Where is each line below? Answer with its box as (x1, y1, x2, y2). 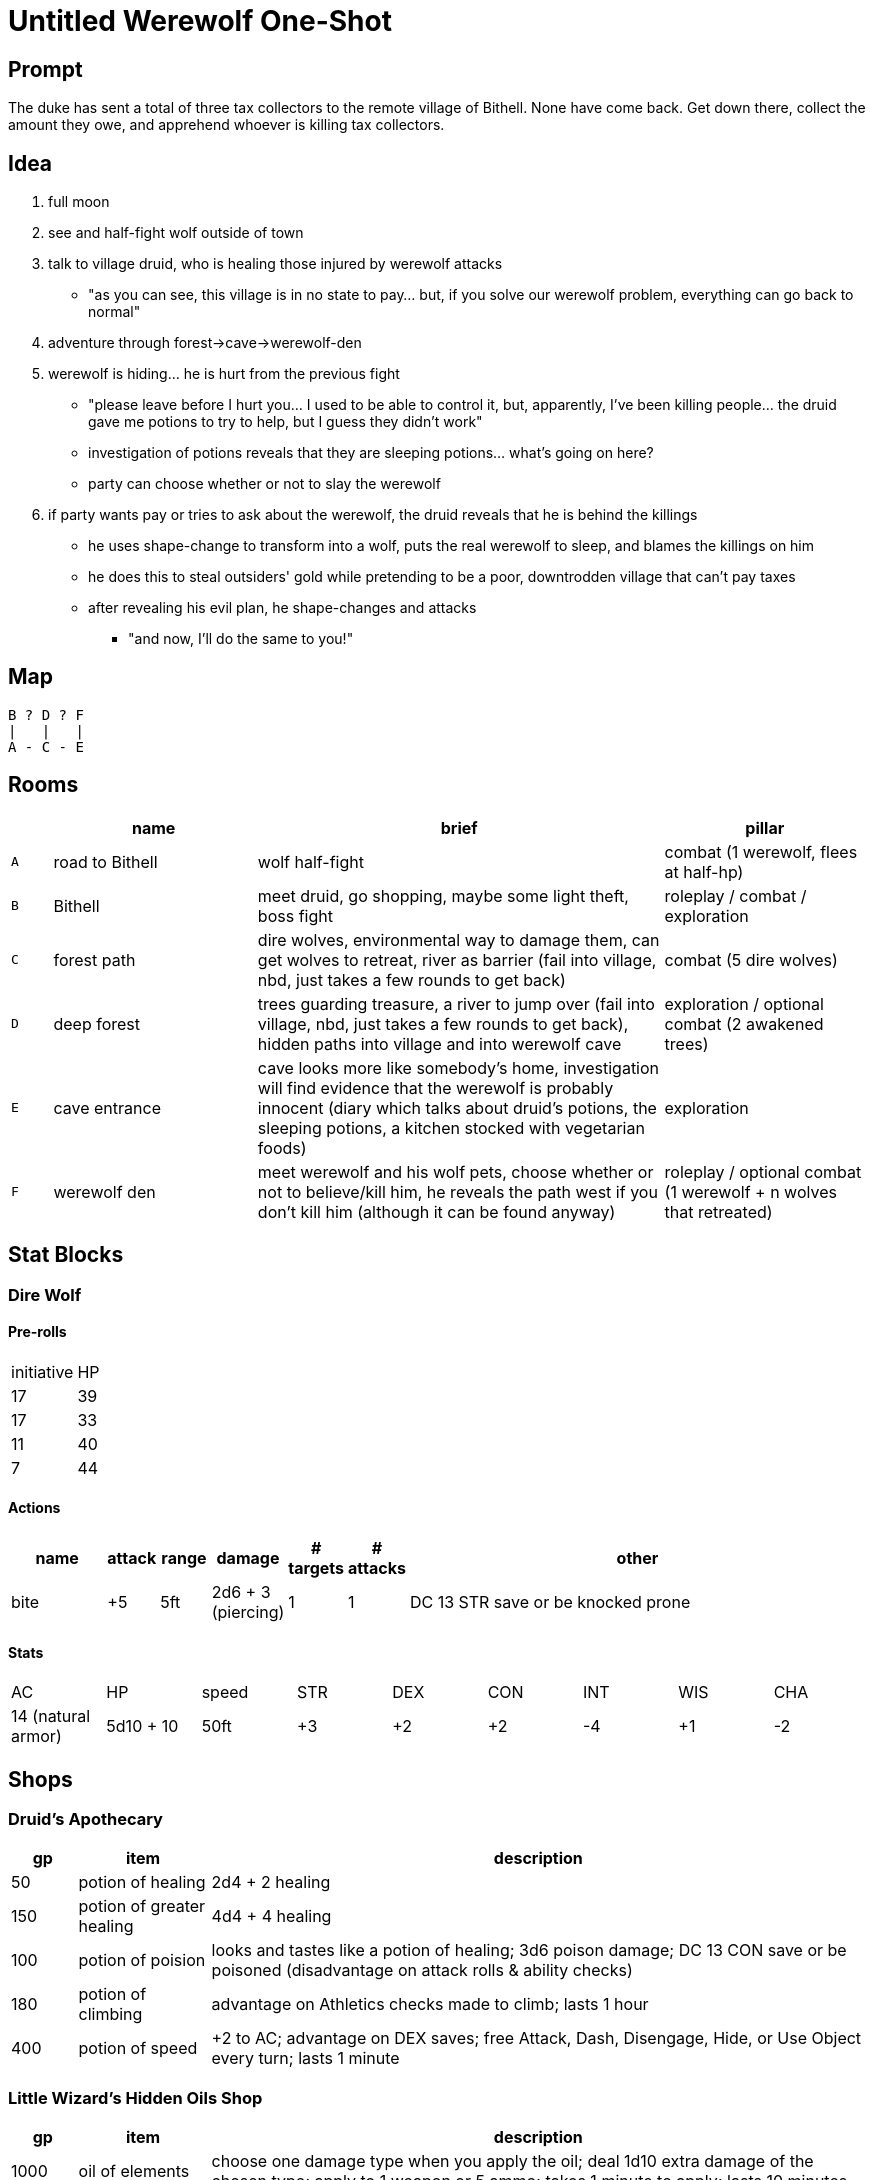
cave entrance (53, 1097, 161, 1118)
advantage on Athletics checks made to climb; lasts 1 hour (211, 1994, 649, 2015)
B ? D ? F (8, 706, 84, 723)
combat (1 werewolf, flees (664, 841, 858, 862)
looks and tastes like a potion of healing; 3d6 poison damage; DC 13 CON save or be (211, 1940, 847, 1961)
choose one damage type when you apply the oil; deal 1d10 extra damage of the (211, 2151, 814, 2172)
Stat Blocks (8, 1242, 124, 1268)
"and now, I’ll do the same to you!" (128, 630, 354, 648)
